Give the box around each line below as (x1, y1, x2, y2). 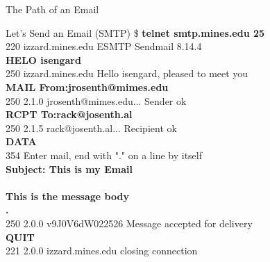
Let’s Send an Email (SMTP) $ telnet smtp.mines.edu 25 (6, 25, 265, 40)
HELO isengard (6, 52, 81, 67)
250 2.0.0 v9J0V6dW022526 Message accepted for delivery (6, 215, 253, 230)
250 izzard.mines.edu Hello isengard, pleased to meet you (6, 66, 248, 81)
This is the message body (6, 188, 129, 203)
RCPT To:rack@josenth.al (6, 107, 133, 122)
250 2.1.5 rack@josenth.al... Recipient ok (6, 120, 177, 135)
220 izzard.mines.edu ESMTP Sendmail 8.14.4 (6, 39, 202, 54)
